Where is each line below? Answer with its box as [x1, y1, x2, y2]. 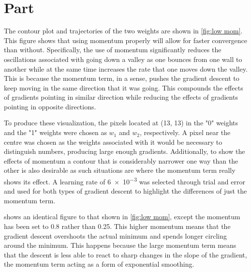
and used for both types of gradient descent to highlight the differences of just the [4, 186, 247, 196]
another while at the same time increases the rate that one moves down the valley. [4, 63, 248, 74]
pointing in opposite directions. [4, 101, 96, 111]
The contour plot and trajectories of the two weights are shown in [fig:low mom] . [4, 26, 243, 36]
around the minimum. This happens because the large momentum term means [4, 240, 236, 250]
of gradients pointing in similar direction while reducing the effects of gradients [4, 92, 238, 102]
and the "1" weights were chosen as [4, 127, 107, 137]
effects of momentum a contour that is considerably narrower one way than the [4, 155, 238, 166]
